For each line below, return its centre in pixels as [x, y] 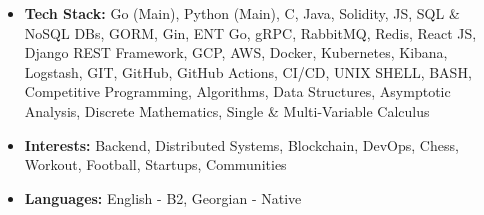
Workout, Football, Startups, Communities [155, 164]
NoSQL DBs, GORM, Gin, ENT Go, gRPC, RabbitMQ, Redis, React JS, [250, 32]
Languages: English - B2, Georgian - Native [163, 197]
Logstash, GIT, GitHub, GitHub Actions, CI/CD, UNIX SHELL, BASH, [248, 71]
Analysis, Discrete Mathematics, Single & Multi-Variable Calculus [227, 110]
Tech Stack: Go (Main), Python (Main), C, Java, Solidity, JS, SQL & [242, 13]
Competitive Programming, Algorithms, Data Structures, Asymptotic [237, 91]
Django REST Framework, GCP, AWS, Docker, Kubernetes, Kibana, [236, 52]
